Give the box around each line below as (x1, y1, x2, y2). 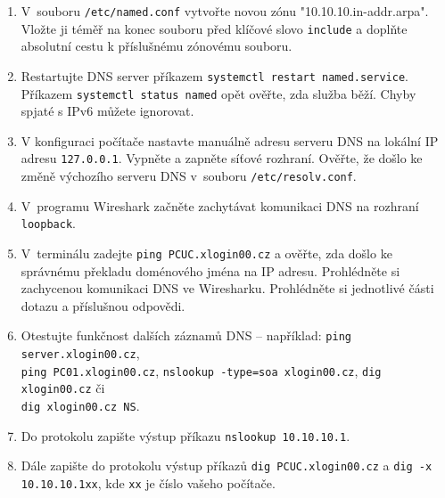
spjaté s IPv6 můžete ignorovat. (21, 102, 194, 120)
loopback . (21, 214, 76, 233)
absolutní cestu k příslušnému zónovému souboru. (21, 37, 293, 55)
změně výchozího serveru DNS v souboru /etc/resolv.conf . (21, 167, 357, 185)
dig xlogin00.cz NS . (21, 396, 140, 415)
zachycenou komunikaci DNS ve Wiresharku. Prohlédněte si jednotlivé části (21, 279, 434, 298)
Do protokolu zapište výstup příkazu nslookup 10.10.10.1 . (21, 426, 350, 445)
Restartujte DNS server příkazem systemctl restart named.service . (21, 66, 408, 85)
